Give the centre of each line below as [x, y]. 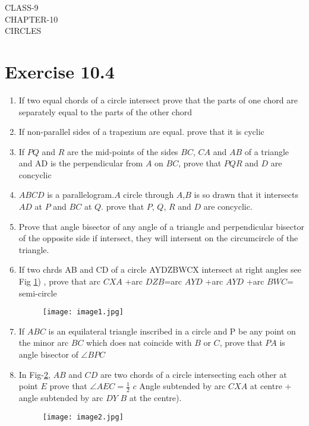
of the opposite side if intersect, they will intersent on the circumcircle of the [158, 238]
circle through [149, 195]
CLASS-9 [22, 7]
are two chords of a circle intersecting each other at [193, 374]
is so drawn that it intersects [246, 195]
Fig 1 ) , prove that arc [59, 281]
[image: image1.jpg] [83, 312]
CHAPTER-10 [31, 19]
